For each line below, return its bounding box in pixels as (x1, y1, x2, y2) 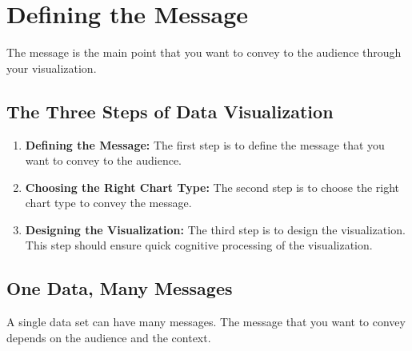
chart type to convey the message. (25, 194, 192, 211)
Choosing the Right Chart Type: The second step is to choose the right (25, 178, 400, 195)
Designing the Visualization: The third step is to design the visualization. (25, 221, 406, 237)
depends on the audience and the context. (6, 329, 211, 345)
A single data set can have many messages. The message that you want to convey (6, 313, 406, 330)
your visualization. (6, 59, 97, 76)
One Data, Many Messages (6, 276, 233, 301)
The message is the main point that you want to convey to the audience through (6, 44, 402, 61)
